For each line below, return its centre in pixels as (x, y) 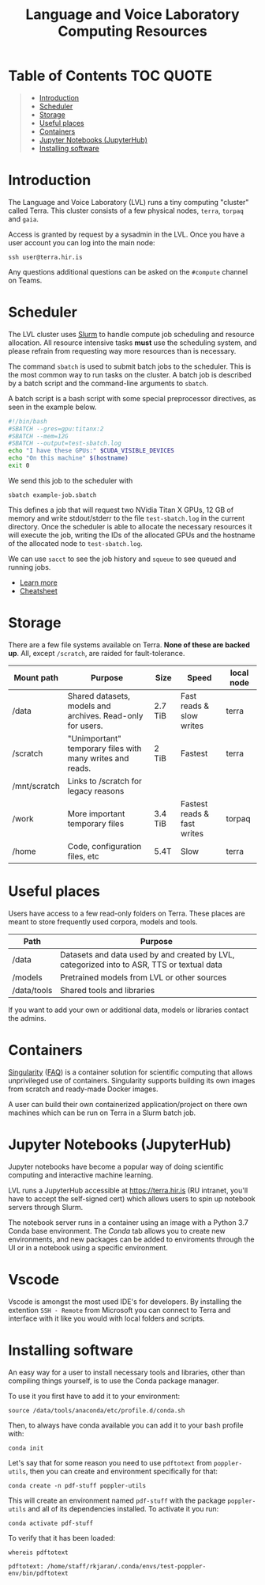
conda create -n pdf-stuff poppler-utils (77, 1485)
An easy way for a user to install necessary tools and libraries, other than (127, 1372)
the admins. (27, 1018)
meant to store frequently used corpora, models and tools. (103, 921)
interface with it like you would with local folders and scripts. (106, 1318)
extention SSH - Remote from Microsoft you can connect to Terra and (119, 1310)
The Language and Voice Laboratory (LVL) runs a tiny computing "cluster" (129, 202)
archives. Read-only (105, 715)
